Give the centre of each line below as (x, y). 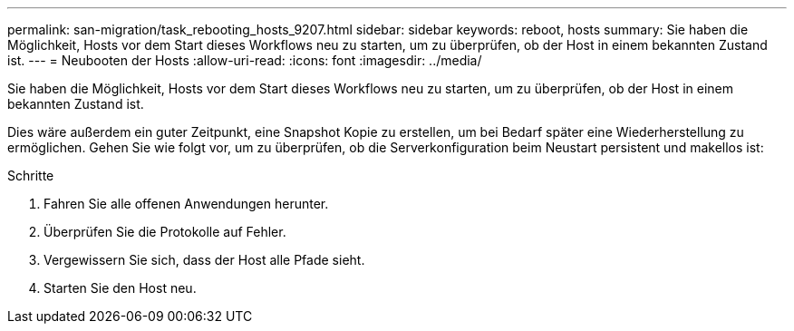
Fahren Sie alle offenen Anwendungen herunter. (186, 204)
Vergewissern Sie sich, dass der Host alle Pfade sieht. (204, 260)
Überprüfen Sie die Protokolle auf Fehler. (165, 232)
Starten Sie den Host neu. (120, 288)
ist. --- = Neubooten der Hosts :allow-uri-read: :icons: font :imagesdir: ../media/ (245, 60)
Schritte (31, 175)
